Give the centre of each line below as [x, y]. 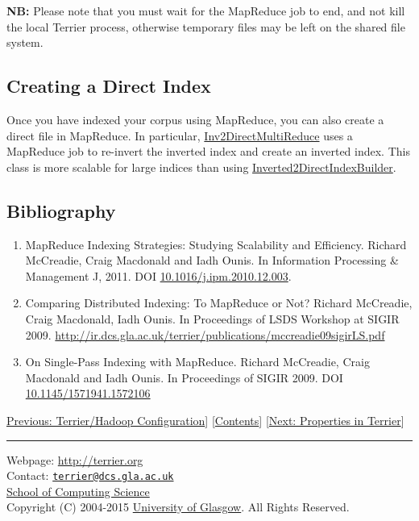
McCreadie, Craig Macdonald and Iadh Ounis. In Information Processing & [212, 260]
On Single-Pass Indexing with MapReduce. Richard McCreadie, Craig [197, 362]
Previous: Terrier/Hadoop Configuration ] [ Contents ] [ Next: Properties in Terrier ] [205, 420]
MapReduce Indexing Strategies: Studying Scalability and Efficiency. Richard [216, 244]
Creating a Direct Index [109, 86]
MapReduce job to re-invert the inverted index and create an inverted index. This [208, 151]
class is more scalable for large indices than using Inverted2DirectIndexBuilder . [201, 167]
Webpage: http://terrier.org [75, 459]
